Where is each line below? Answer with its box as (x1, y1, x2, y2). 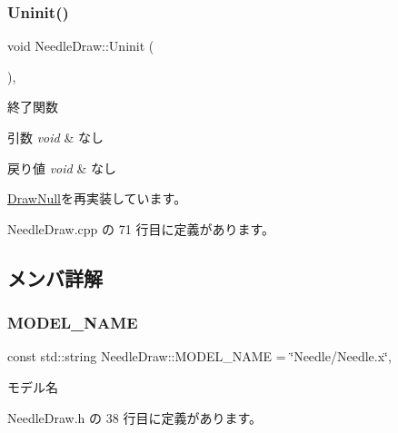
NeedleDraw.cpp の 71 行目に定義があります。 (7, 219, 274, 238)
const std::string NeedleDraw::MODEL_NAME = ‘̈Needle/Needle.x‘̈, (7, 347, 392, 366)
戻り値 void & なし (7, 158, 116, 177)
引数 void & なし (7, 128, 104, 146)
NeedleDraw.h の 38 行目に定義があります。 (7, 408, 262, 427)
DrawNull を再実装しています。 (7, 189, 187, 208)
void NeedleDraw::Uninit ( (7, 36, 154, 55)
